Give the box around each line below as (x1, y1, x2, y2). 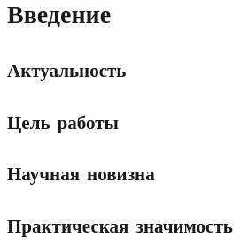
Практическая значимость (7, 211, 233, 239)
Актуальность (7, 55, 127, 82)
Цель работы (7, 107, 119, 134)
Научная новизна (7, 159, 155, 187)
